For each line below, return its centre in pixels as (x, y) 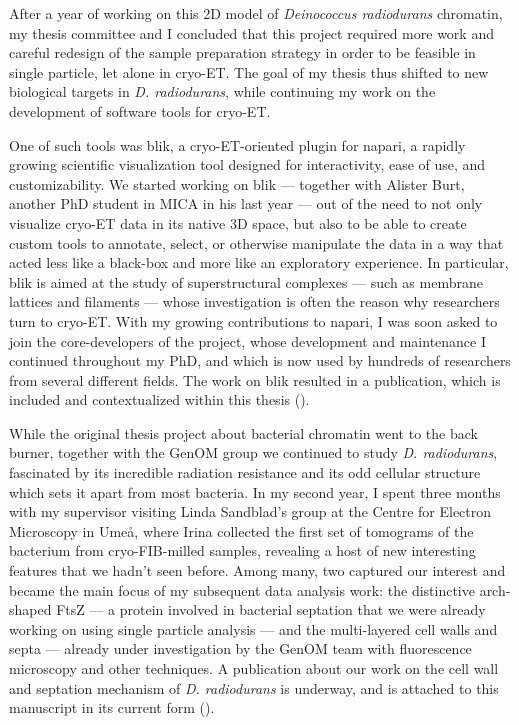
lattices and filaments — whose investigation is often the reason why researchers (254, 301)
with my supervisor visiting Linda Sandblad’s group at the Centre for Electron (250, 511)
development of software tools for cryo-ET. (140, 110)
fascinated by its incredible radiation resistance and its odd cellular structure (245, 472)
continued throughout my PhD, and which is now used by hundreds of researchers (260, 360)
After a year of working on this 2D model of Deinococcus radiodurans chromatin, (256, 13)
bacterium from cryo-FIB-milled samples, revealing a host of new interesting (242, 550)
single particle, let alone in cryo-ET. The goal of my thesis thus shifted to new (249, 71)
